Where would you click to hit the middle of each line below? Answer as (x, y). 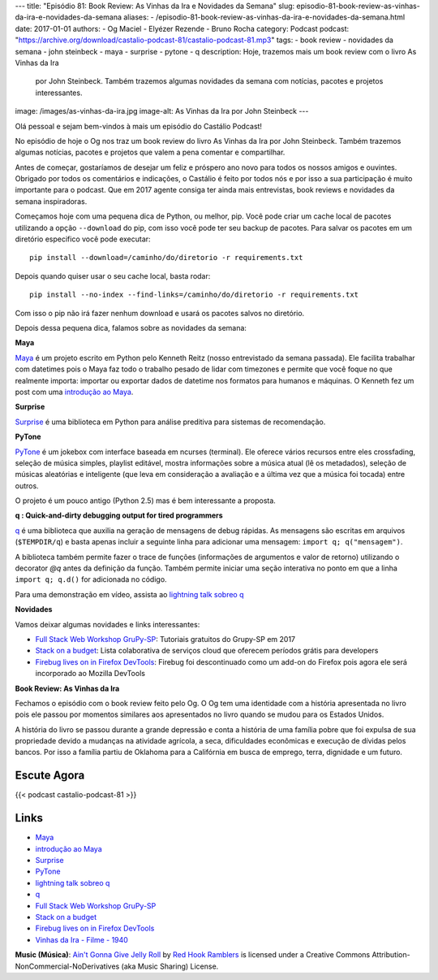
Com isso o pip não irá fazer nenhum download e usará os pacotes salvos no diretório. (160, 313)
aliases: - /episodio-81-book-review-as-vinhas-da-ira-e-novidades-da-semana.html (264, 17)
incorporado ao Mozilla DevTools (90, 674)
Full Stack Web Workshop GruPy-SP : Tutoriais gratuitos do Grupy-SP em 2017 (165, 639)
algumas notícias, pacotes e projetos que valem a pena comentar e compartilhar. (150, 152)
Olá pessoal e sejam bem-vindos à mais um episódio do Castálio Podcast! (139, 126)
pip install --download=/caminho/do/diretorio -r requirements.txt (166, 258)
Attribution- (391, 955)
